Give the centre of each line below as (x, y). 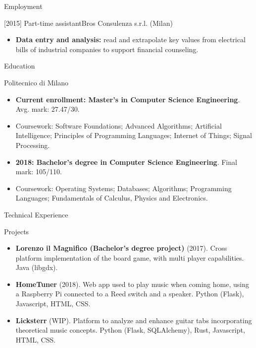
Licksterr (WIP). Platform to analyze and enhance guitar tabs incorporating (134, 320)
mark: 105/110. (39, 172)
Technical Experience (36, 214)
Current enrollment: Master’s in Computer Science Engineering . (128, 99)
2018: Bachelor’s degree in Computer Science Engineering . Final (126, 162)
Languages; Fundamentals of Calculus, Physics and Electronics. (112, 198)
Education (20, 66)
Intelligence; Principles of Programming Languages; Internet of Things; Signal (134, 135)
